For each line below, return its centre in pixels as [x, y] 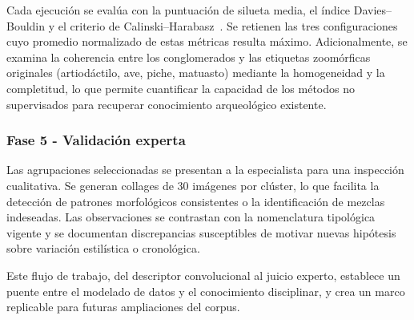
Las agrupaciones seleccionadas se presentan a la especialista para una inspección [205, 170]
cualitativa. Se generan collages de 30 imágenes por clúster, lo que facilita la [193, 185]
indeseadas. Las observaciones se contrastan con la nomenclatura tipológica [191, 217]
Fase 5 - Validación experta [96, 140]
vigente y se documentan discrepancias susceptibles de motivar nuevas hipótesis [201, 232]
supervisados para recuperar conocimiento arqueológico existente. [167, 104]
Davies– [373, 10]
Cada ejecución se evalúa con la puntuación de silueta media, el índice [179, 10]
